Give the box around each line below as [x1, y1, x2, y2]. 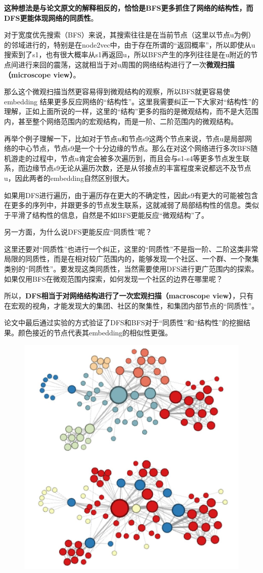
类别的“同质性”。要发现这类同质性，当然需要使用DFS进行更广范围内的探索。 [4, 263, 258, 274]
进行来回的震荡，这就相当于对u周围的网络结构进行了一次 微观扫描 [18, 59, 235, 69]
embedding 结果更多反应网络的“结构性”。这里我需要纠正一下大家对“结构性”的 [4, 96, 259, 106]
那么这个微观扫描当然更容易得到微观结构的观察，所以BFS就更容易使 [4, 86, 230, 97]
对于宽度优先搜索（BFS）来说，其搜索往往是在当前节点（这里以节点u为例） [4, 29, 255, 40]
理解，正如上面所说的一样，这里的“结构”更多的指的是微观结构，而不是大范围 [4, 106, 259, 117]
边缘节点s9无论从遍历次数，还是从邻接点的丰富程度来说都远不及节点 [25, 163, 251, 173]
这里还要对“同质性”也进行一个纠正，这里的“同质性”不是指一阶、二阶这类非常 [4, 243, 258, 254]
